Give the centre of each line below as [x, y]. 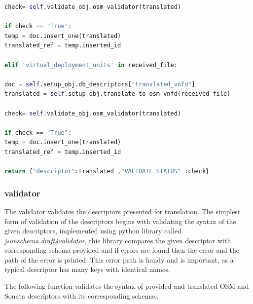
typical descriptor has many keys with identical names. [87, 269]
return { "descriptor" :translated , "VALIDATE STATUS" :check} [107, 171]
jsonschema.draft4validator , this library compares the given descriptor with [118, 240]
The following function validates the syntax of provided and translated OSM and [127, 286]
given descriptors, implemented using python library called [93, 231]
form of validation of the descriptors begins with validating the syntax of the [120, 221]
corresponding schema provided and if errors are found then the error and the [122, 250]
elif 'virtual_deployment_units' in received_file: [91, 65]
